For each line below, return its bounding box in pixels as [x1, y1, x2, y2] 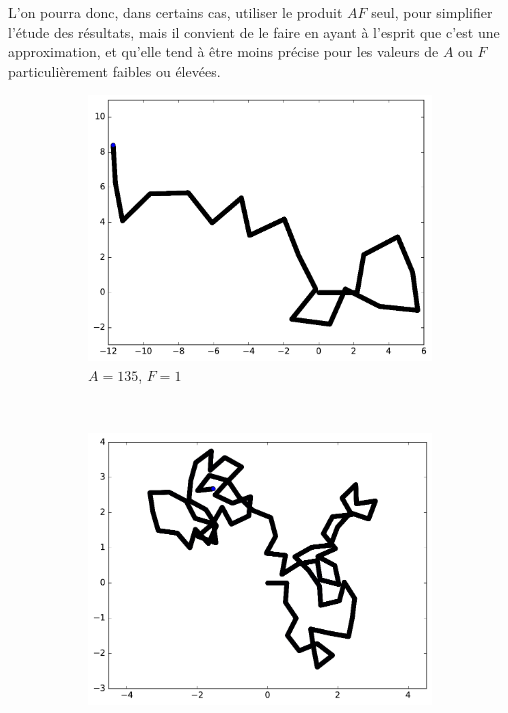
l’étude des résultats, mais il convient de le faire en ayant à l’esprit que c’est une [8, 21, 500, 42]
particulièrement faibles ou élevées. [8, 60, 221, 81]
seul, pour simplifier [371, 2, 493, 22]
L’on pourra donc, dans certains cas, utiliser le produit [8, 2, 343, 22]
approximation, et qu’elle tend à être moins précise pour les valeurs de [8, 41, 439, 62]
